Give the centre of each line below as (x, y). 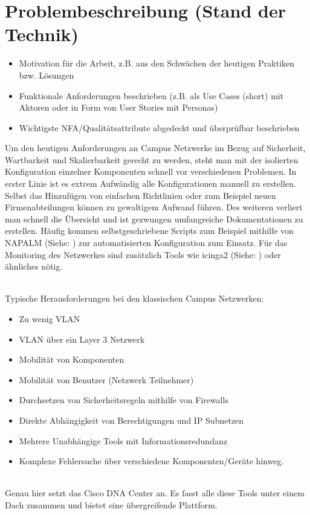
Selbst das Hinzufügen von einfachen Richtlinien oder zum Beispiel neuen (140, 195)
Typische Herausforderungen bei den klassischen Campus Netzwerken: (134, 298)
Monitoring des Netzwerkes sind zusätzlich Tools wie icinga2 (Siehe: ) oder (143, 254)
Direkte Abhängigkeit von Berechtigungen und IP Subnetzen (131, 420)
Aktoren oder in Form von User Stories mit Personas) (118, 107)
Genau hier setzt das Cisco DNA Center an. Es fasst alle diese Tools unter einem (155, 493)
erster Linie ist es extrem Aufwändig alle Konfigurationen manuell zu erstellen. (150, 183)
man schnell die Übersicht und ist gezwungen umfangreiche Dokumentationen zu (154, 219)
